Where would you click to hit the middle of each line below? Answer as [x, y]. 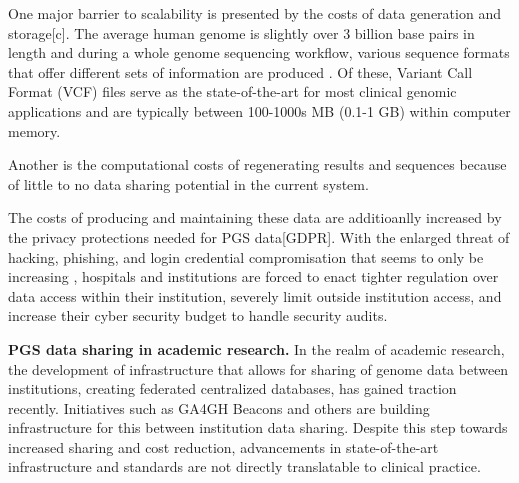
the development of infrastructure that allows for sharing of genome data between [258, 368]
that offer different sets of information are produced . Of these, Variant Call [240, 71]
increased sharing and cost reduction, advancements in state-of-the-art [223, 446]
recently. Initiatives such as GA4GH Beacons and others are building [219, 407]
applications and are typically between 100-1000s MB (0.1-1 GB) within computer [259, 110]
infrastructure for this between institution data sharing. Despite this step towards [258, 427]
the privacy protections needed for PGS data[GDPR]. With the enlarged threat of [259, 236]
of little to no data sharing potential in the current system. [188, 183]
